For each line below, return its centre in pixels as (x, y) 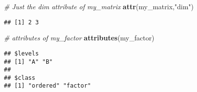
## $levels (21, 53)
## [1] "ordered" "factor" (47, 86)
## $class (20, 78)
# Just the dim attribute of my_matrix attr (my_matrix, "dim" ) (99, 6)
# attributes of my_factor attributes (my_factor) (79, 38)
